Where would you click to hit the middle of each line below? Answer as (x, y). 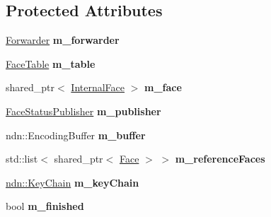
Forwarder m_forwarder (63, 40)
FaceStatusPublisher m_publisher (83, 111)
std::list (22, 159)
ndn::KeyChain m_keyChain (73, 182)
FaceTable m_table (51, 63)
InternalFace (98, 87)
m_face (163, 87)
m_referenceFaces (220, 159)
